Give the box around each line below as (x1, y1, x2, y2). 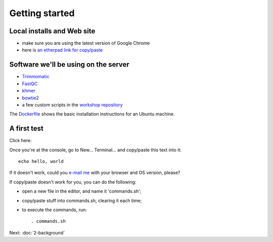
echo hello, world (18, 159, 64, 164)
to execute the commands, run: (22, 207, 87, 213)
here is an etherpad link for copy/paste (22, 47, 103, 53)
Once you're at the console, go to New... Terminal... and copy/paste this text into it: (9, 147, 182, 153)
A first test (9, 124, 44, 133)
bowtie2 (22, 95, 39, 101)
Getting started (9, 8, 75, 19)
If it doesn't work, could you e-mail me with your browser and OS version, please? (9, 169, 180, 176)
